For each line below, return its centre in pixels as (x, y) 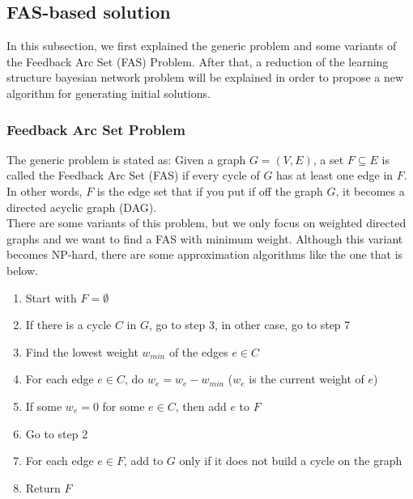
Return (43, 487)
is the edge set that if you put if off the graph (210, 190)
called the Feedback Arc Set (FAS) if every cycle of (133, 175)
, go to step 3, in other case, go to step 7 (249, 325)
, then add (201, 406)
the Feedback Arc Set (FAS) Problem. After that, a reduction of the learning (198, 61)
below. (22, 270)
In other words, (45, 190)
